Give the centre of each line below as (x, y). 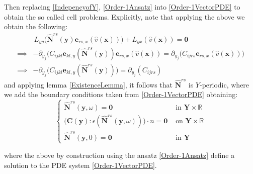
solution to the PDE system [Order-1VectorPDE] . (80, 165)
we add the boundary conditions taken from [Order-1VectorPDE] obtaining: (121, 94)
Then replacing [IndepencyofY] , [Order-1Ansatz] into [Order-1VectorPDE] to (122, 7)
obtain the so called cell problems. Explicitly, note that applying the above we (124, 16)
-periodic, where (224, 84)
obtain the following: (36, 26)
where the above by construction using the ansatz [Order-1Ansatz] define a (119, 155)
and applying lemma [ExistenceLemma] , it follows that (89, 84)
